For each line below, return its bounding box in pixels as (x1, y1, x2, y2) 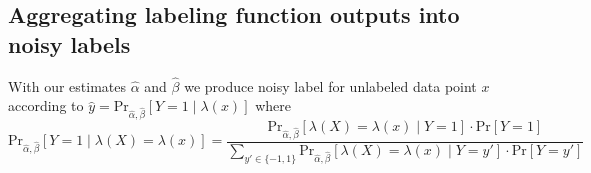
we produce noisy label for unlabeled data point (184, 75, 477, 96)
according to (8, 95, 84, 116)
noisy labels (8, 28, 131, 59)
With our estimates (8, 75, 127, 96)
